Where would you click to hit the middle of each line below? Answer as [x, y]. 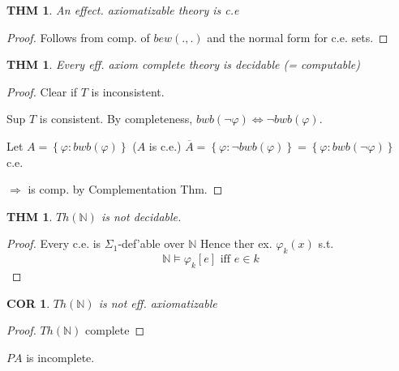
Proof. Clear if [42, 91]
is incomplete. [60, 357]
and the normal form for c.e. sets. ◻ [298, 37]
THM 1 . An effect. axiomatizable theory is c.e [123, 10]
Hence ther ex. [236, 243]
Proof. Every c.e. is [54, 243]
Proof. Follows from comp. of [78, 37]
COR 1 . [28, 303]
